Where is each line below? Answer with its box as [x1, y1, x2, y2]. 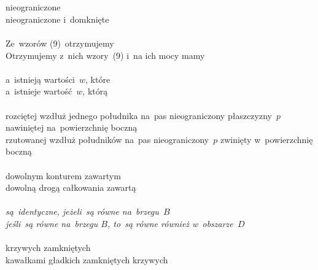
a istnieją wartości [6, 72, 75, 85]
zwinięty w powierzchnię [220, 133, 313, 145]
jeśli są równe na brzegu [6, 217, 98, 229]
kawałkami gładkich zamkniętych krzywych [6, 253, 168, 266]
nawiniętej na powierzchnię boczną [6, 121, 138, 134]
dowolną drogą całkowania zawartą [6, 181, 136, 194]
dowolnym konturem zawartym [6, 169, 121, 182]
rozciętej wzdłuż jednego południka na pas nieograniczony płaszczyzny [6, 109, 272, 121]
